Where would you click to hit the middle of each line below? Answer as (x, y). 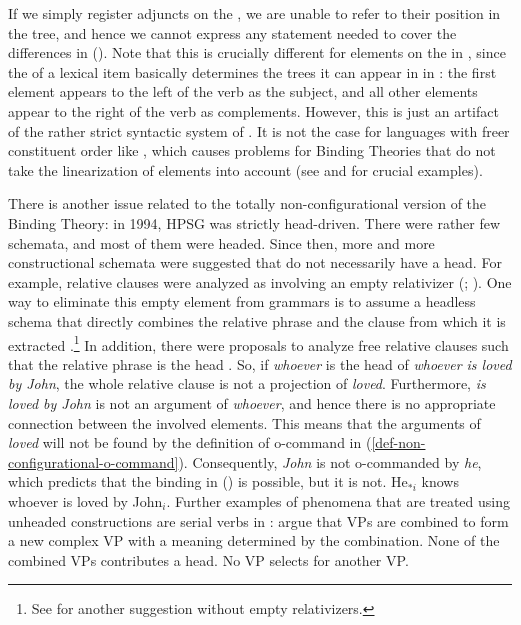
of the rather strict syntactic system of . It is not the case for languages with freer (259, 130)
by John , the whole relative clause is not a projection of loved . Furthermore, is (247, 383)
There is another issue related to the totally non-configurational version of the (247, 203)
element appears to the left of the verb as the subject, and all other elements (243, 91)
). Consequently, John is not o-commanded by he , (330, 461)
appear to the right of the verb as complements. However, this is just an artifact (253, 110)
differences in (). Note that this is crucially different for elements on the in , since (257, 52)
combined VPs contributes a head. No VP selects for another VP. (208, 559)
